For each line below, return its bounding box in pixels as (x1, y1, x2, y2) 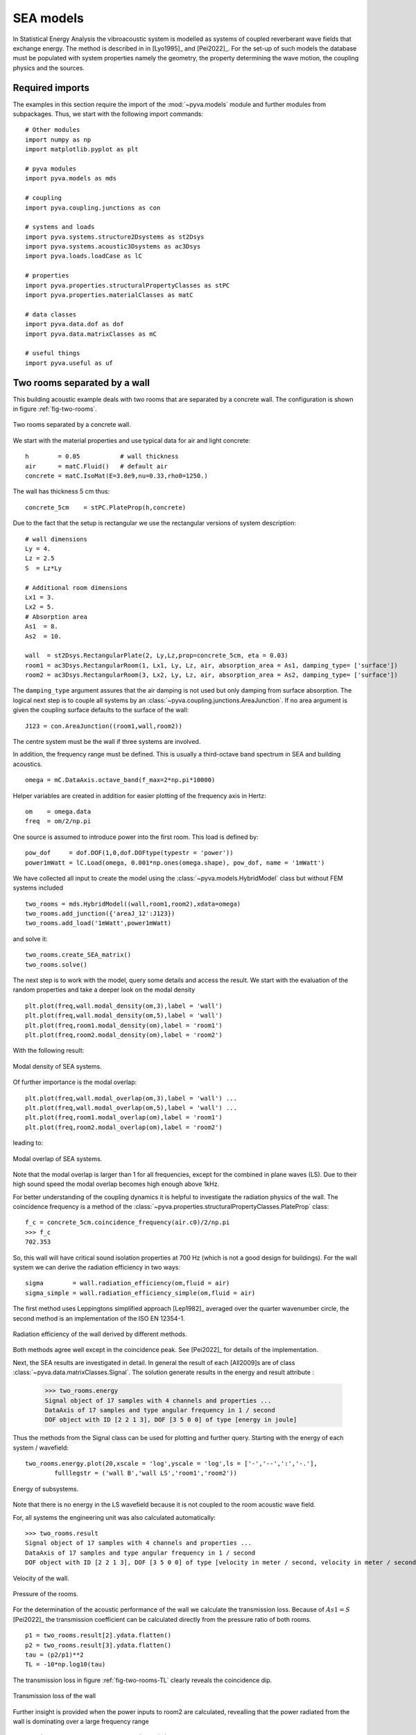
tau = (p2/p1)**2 (25, 1650, 84, 1659)
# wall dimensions (25, 535, 88, 543)
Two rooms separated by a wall (12, 377, 150, 389)
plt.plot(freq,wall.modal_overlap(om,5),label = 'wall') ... (25, 1103, 237, 1112)
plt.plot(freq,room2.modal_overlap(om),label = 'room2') (25, 1123, 223, 1131)
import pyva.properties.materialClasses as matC (25, 291, 193, 299)
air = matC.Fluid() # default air (25, 462, 168, 470)
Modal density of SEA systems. (12, 1062, 102, 1070)
